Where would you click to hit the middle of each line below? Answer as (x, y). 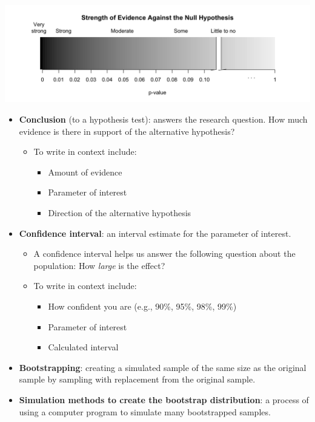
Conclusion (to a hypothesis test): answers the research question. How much (163, 119)
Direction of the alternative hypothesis (120, 213)
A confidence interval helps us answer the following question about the (164, 254)
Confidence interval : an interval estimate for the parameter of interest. (155, 233)
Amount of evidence (85, 172)
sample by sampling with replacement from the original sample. (137, 379)
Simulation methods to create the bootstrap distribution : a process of (164, 399)
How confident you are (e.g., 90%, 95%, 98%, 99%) (142, 306)
